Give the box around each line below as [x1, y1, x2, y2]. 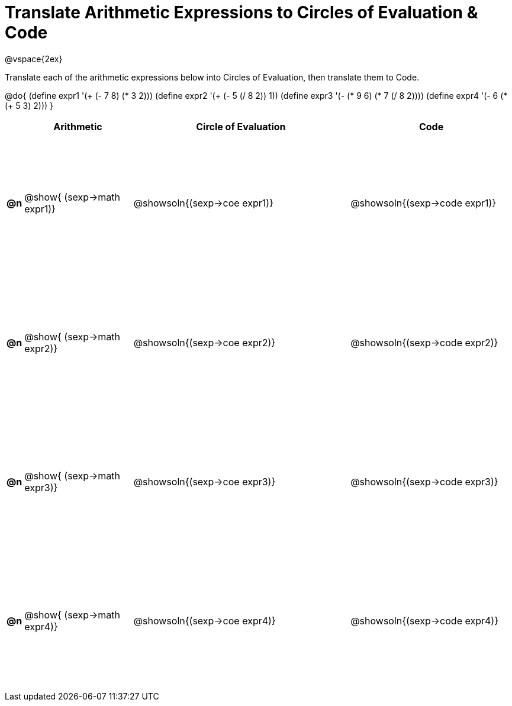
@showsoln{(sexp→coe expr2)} [133, 336, 276, 349]
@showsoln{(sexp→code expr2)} [350, 336, 498, 349]
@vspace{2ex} [5, 53, 63, 64]
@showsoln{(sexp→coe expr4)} [133, 615, 276, 627]
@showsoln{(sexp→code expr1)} [350, 197, 497, 209]
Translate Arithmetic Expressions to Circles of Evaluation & [5, 2, 478, 22]
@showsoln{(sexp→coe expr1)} [133, 197, 273, 209]
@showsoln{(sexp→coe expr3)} [133, 476, 276, 488]
